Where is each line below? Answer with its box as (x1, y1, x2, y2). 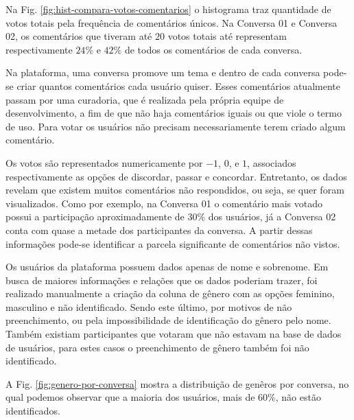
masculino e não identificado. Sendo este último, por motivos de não (5, 299, 292, 314)
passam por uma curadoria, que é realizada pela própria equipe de (5, 92, 284, 106)
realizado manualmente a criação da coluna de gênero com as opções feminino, (5, 286, 335, 301)
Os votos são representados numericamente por (5, 155, 203, 170)
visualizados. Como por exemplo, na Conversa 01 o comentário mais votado (5, 196, 322, 210)
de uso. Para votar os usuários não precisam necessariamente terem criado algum (5, 119, 346, 133)
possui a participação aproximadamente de (5, 209, 185, 224)
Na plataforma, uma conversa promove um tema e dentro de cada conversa (5, 65, 320, 80)
